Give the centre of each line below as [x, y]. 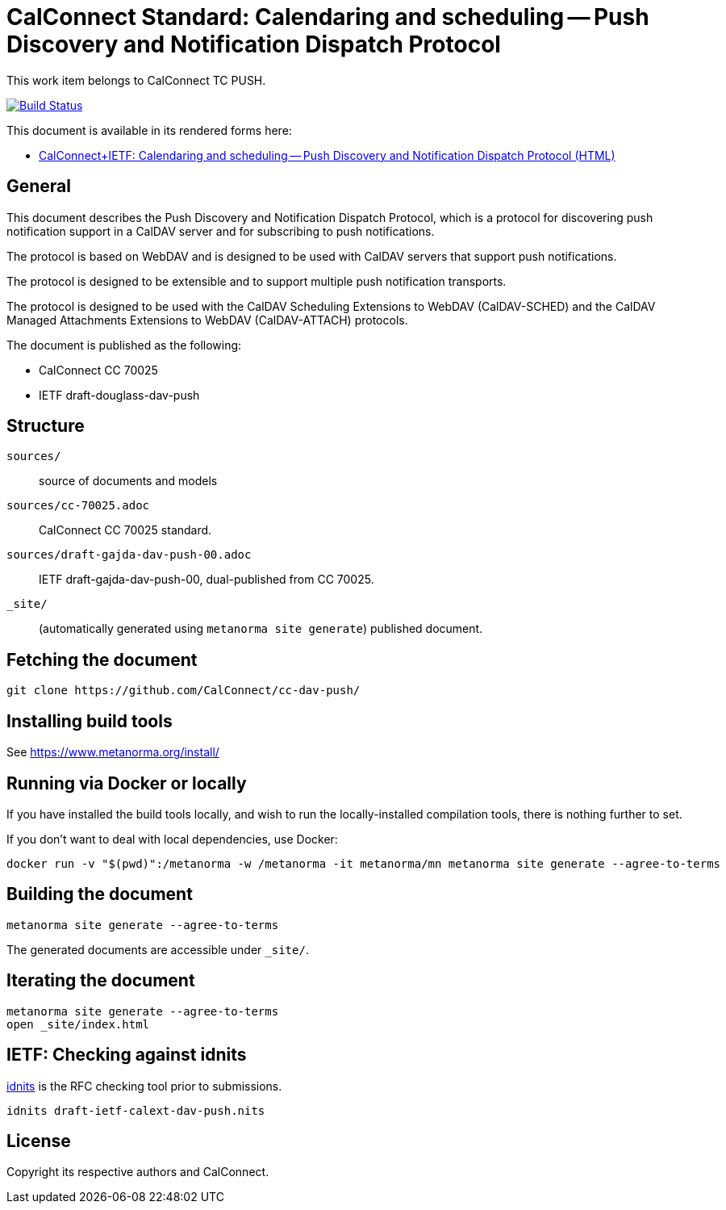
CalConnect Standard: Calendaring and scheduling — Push [328, 17]
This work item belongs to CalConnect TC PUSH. [136, 80]
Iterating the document [101, 981]
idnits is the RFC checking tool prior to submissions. [144, 1086]
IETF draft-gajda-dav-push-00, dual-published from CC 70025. [207, 580]
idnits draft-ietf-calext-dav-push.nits [136, 1110]
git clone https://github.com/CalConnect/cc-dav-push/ [184, 691]
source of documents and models [128, 481]
